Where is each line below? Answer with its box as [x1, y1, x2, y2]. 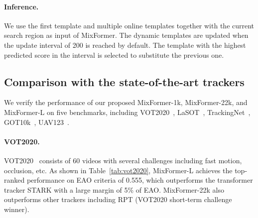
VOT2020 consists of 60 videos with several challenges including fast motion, [4, 155, 242, 165]
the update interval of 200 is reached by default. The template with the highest [4, 39, 246, 50]
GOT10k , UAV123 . [4, 116, 69, 127]
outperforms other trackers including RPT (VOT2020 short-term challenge [4, 194, 232, 205]
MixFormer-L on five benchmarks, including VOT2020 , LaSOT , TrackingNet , [4, 107, 251, 117]
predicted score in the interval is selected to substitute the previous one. [4, 49, 224, 60]
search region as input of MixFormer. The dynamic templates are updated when [4, 30, 249, 40]
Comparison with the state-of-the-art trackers [4, 74, 245, 89]
